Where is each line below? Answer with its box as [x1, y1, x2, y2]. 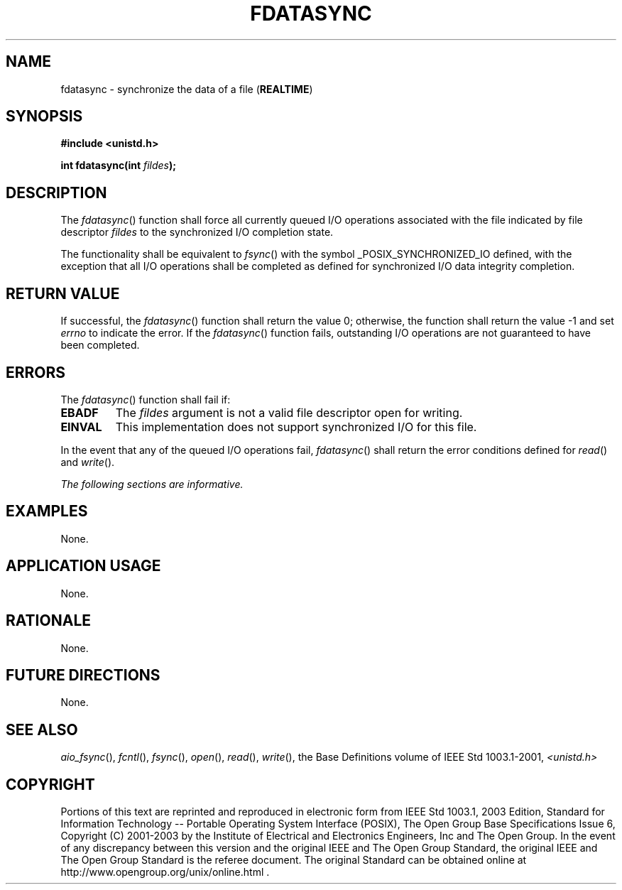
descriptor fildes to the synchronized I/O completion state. [60, 226, 334, 239]
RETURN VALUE [6, 284, 120, 303]
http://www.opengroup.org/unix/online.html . [60, 866, 270, 879]
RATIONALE [6, 612, 92, 630]
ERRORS [6, 363, 66, 381]
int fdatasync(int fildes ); [60, 159, 177, 172]
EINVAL [60, 419, 102, 434]
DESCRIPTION [6, 183, 107, 202]
